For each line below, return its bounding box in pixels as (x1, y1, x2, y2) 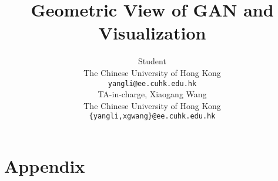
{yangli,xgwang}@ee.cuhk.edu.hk (89, 112, 216, 121)
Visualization (98, 21, 206, 45)
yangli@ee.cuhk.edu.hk (108, 79, 197, 88)
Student (138, 55, 166, 67)
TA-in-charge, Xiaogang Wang (98, 88, 207, 100)
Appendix (4, 154, 85, 177)
